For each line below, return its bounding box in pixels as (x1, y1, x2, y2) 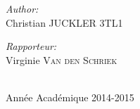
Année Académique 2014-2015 (6, 89, 134, 104)
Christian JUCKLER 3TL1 (6, 15, 123, 30)
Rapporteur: (6, 39, 57, 53)
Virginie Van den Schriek (6, 52, 117, 67)
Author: (6, 1, 39, 15)
